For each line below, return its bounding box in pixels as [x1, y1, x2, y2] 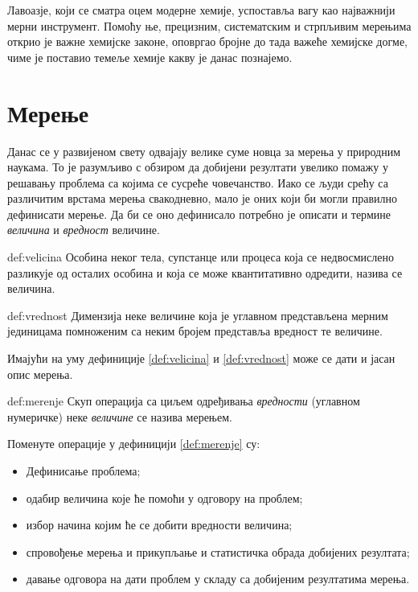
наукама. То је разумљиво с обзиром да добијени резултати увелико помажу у [7, 158, 388, 175]
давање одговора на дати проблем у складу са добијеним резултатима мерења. [26, 570, 410, 587]
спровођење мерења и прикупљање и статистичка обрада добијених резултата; [26, 543, 410, 560]
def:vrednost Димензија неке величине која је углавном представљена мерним [7, 306, 388, 323]
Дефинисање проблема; [26, 462, 141, 479]
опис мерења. [7, 365, 73, 382]
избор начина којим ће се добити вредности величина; [26, 516, 293, 533]
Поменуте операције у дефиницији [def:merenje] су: [7, 435, 260, 452]
